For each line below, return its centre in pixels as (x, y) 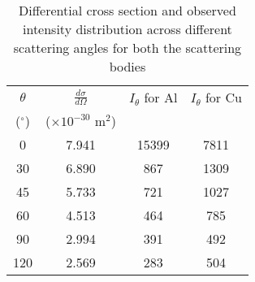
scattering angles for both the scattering (127, 48)
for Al (161, 97)
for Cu (223, 97)
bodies (127, 66)
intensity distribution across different (127, 29)
